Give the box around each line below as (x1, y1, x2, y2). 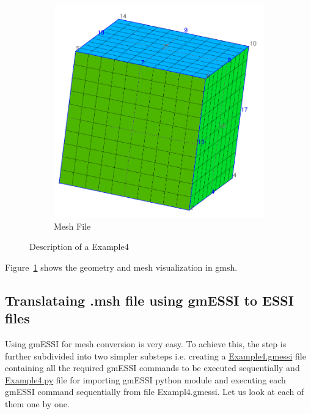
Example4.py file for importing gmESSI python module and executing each (5, 373, 286, 386)
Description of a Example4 (29, 240, 129, 253)
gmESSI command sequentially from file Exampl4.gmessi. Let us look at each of (5, 385, 304, 398)
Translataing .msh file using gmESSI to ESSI (5, 290, 294, 309)
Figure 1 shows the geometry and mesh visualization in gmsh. (5, 260, 238, 273)
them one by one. (5, 397, 70, 410)
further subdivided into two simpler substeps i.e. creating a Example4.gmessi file (5, 349, 306, 362)
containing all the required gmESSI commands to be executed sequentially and (5, 361, 300, 374)
